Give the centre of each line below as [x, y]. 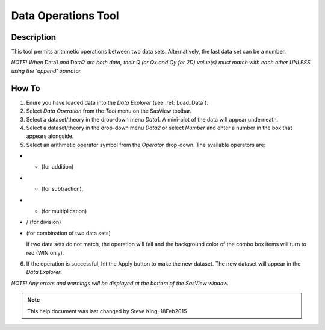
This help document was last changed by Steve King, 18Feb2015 [107, 311]
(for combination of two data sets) [69, 233]
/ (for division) [44, 222]
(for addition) [57, 167]
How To [26, 88]
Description [34, 37]
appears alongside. [50, 136]
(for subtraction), [62, 189]
